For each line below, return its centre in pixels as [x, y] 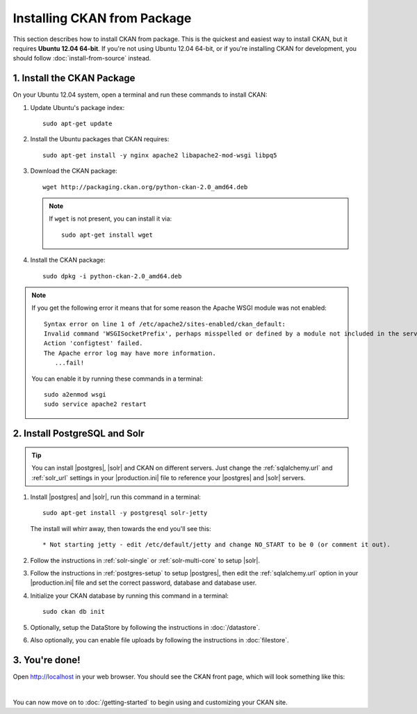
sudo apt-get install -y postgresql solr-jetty [125, 513]
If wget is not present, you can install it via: [111, 219]
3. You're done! [47, 660]
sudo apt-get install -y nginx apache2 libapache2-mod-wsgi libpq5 [160, 155]
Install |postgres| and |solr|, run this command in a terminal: [116, 497]
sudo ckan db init [74, 612]
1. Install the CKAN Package [74, 78]
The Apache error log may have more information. [130, 353]
